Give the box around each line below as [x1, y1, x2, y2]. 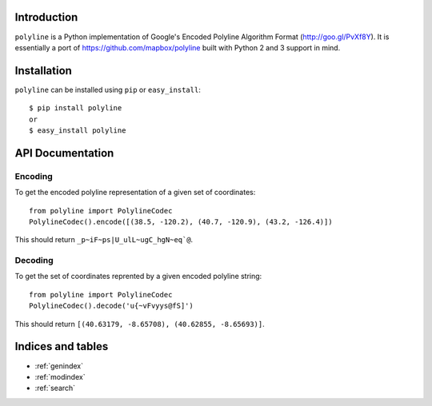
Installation [14, 64, 72, 78]
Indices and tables [14, 340, 109, 353]
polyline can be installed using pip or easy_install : [14, 85, 202, 94]
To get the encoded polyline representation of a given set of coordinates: [14, 188, 256, 197]
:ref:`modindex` [34, 372, 86, 381]
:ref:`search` [34, 384, 76, 393]
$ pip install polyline [29, 104, 122, 113]
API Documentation [14, 146, 114, 160]
